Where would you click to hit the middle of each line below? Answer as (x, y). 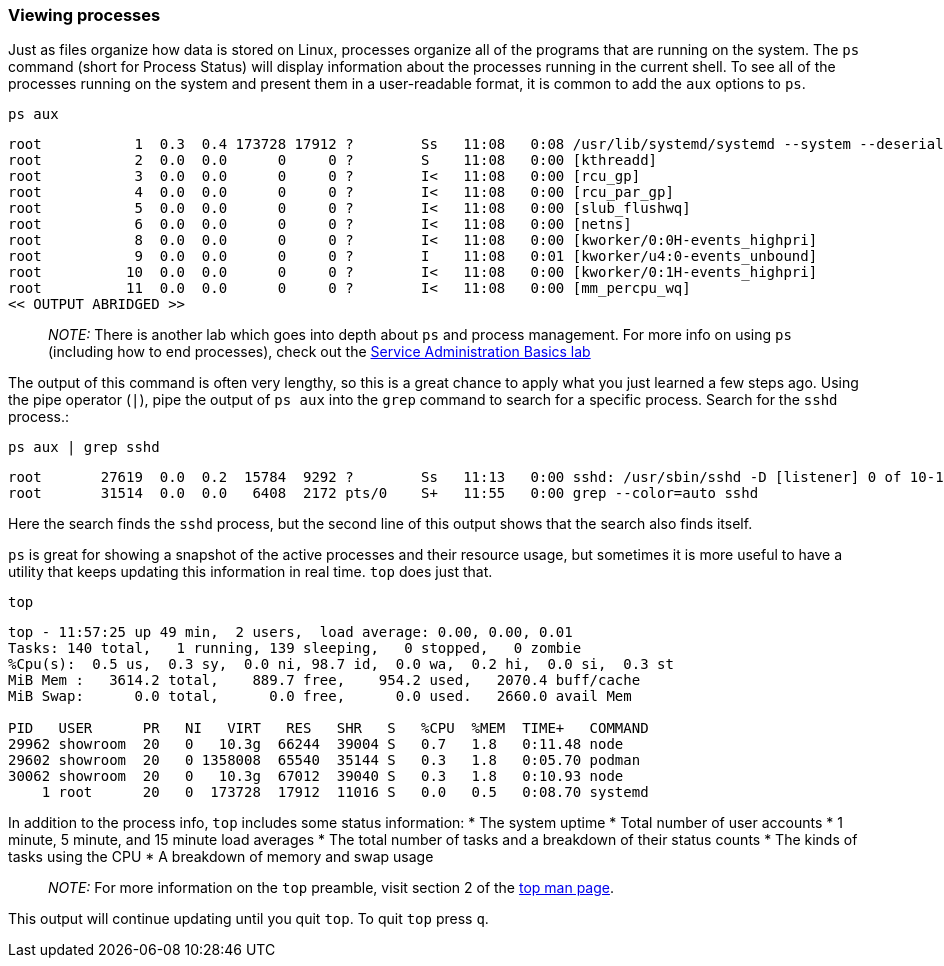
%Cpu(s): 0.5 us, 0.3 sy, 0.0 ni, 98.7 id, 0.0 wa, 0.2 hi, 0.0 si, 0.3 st (341, 664)
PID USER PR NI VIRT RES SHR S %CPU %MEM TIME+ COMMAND (328, 728)
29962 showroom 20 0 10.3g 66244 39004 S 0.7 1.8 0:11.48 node (316, 744)
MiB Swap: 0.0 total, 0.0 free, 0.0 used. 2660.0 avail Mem (320, 696)
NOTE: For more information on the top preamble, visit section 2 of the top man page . (331, 888)
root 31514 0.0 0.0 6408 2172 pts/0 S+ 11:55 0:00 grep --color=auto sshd (383, 493)
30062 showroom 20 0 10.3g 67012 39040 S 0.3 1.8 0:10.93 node (316, 776)
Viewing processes (84, 15)
